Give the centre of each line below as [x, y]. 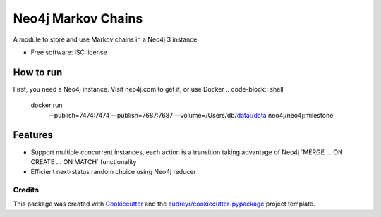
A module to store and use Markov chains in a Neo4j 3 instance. [106, 39]
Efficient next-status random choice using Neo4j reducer [114, 172]
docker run [47, 105]
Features [33, 135]
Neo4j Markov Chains [78, 18]
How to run [38, 72]
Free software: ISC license [69, 52]
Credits [26, 190]
